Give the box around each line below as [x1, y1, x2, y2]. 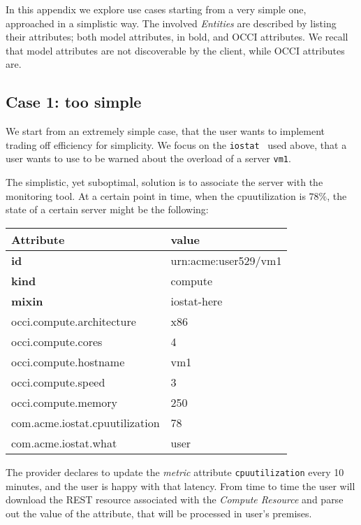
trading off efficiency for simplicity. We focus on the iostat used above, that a [6, 137, 347, 152]
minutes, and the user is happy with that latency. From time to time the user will [6, 478, 355, 493]
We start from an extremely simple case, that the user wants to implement [6, 124, 325, 138]
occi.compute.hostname [11, 353, 125, 370]
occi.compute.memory [11, 394, 118, 410]
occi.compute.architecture [11, 312, 136, 329]
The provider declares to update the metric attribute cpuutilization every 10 [6, 464, 344, 479]
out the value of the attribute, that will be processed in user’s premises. [6, 505, 312, 520]
